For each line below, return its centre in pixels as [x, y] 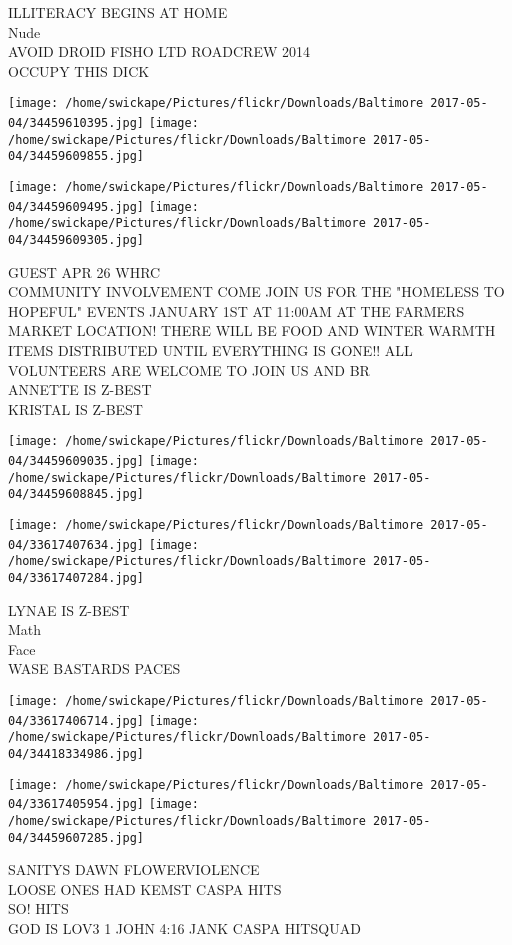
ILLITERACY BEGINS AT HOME [118, 12]
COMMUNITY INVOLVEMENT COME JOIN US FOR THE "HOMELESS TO [256, 291]
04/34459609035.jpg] [76, 461]
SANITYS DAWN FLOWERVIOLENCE [134, 869]
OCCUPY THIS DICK [79, 70]
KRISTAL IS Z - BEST [75, 408]
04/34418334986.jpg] [76, 753]
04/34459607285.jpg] [76, 837]
